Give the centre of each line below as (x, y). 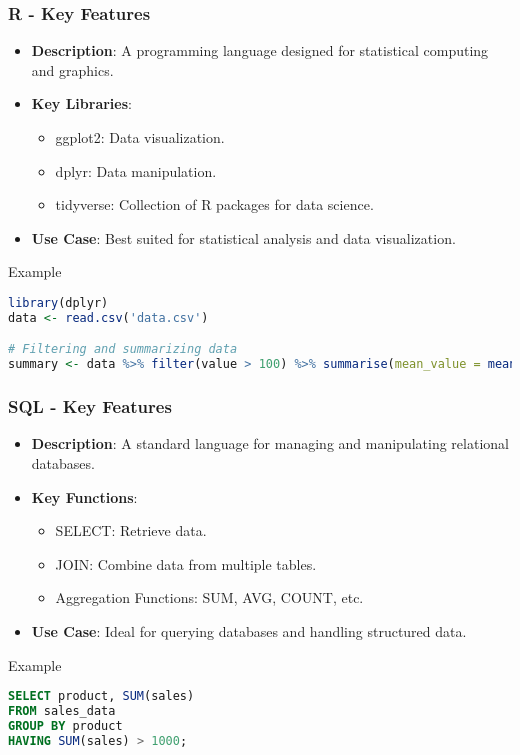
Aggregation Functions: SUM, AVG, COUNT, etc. (209, 597)
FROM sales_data (62, 710)
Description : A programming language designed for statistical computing (260, 50)
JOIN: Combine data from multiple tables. (186, 563)
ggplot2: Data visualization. (140, 137)
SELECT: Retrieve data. (131, 530)
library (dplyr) (58, 302)
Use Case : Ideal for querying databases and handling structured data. (249, 630)
